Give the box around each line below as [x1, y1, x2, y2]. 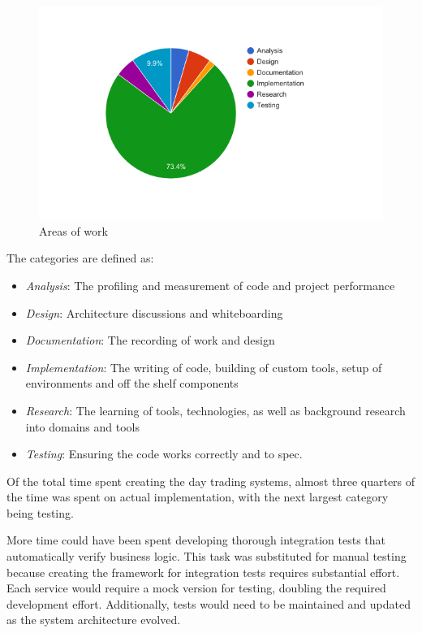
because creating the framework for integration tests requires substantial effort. [6, 563, 400, 580]
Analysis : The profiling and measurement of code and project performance [25, 276, 395, 293]
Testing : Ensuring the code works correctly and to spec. [25, 445, 303, 462]
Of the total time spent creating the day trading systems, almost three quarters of [6, 472, 416, 489]
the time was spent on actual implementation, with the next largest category [6, 488, 389, 505]
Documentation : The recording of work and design [25, 332, 275, 349]
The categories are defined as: [6, 249, 154, 267]
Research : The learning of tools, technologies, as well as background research [25, 401, 406, 418]
